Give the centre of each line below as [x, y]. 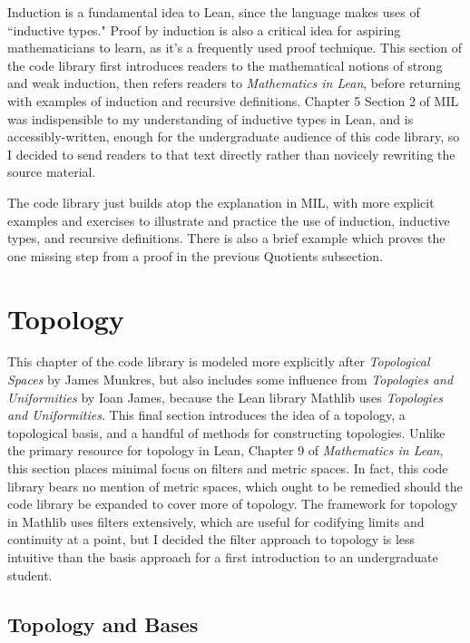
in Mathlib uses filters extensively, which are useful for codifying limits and [216, 521]
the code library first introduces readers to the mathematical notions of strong [225, 65]
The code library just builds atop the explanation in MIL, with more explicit [221, 202]
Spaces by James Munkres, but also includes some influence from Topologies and [230, 380]
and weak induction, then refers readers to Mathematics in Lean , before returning [234, 83]
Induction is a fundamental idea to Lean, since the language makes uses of [214, 12]
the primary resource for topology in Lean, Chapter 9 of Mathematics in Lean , [225, 450]
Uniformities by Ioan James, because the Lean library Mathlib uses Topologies [225, 397]
